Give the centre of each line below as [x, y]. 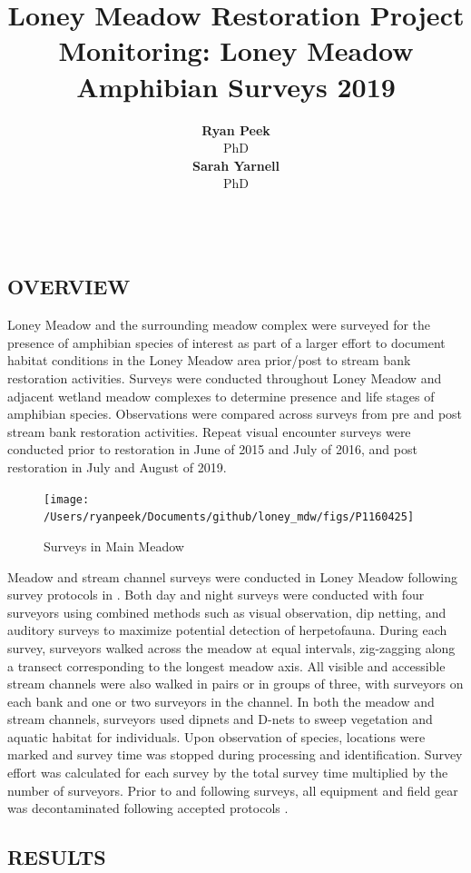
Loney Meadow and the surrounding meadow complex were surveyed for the [219, 325]
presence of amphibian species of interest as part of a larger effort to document [226, 342]
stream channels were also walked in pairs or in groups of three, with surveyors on [235, 684]
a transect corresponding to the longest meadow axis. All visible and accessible [226, 665]
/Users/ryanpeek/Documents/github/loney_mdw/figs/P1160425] [229, 517]
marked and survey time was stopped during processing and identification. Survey [235, 754]
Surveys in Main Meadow [114, 546]
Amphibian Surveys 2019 [236, 86]
